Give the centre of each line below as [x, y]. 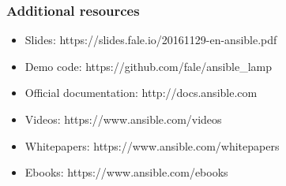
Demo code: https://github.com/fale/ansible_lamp [149, 66]
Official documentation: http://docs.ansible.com [141, 93]
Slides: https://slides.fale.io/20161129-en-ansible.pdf [151, 40]
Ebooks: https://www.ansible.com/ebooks [126, 172]
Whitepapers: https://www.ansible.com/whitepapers [152, 145]
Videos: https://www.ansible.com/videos [123, 119]
